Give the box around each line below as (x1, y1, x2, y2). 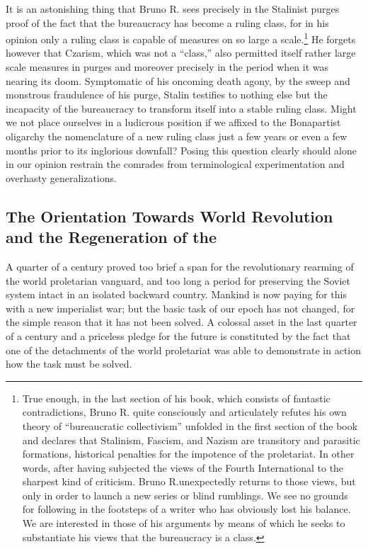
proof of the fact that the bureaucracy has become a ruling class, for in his (6, 15, 329, 30)
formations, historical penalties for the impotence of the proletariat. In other (22, 446, 355, 461)
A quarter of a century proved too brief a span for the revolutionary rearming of (6, 259, 354, 273)
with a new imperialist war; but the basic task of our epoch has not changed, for (6, 300, 355, 315)
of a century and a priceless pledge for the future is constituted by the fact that (6, 328, 351, 343)
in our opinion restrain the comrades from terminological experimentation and (6, 157, 345, 171)
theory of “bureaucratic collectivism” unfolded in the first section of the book (22, 418, 358, 433)
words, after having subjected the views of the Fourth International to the (22, 460, 344, 475)
